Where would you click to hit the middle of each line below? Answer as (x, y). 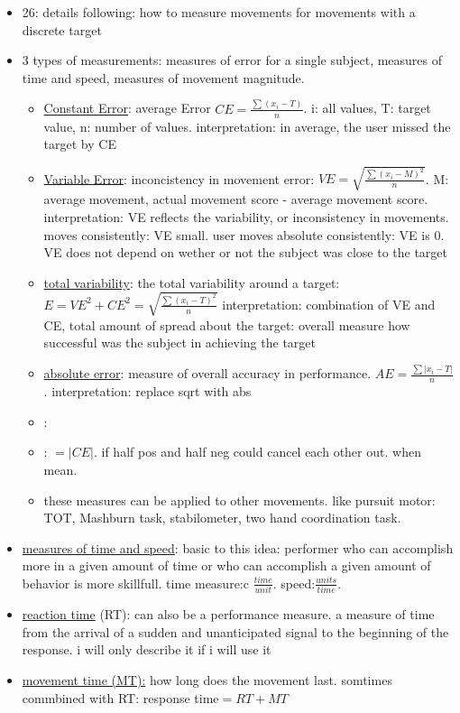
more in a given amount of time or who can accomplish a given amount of (226, 565)
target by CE (80, 144)
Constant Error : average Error (127, 108)
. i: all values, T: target (367, 108)
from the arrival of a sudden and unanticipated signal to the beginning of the (235, 631)
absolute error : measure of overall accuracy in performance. (207, 373)
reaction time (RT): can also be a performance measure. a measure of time (228, 614)
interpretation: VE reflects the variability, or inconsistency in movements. (246, 216)
